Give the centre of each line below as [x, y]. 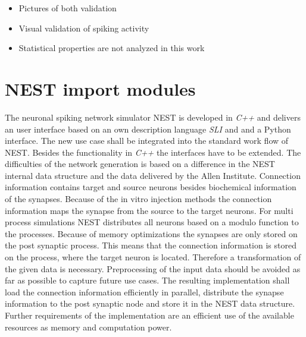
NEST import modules [100, 88]
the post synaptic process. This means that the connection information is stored [151, 245]
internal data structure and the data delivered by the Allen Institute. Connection [153, 175]
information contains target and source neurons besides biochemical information [151, 187]
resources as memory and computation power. [88, 327]
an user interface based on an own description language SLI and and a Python [148, 129]
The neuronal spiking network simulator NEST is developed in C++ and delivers [153, 117]
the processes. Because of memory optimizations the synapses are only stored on [151, 233]
